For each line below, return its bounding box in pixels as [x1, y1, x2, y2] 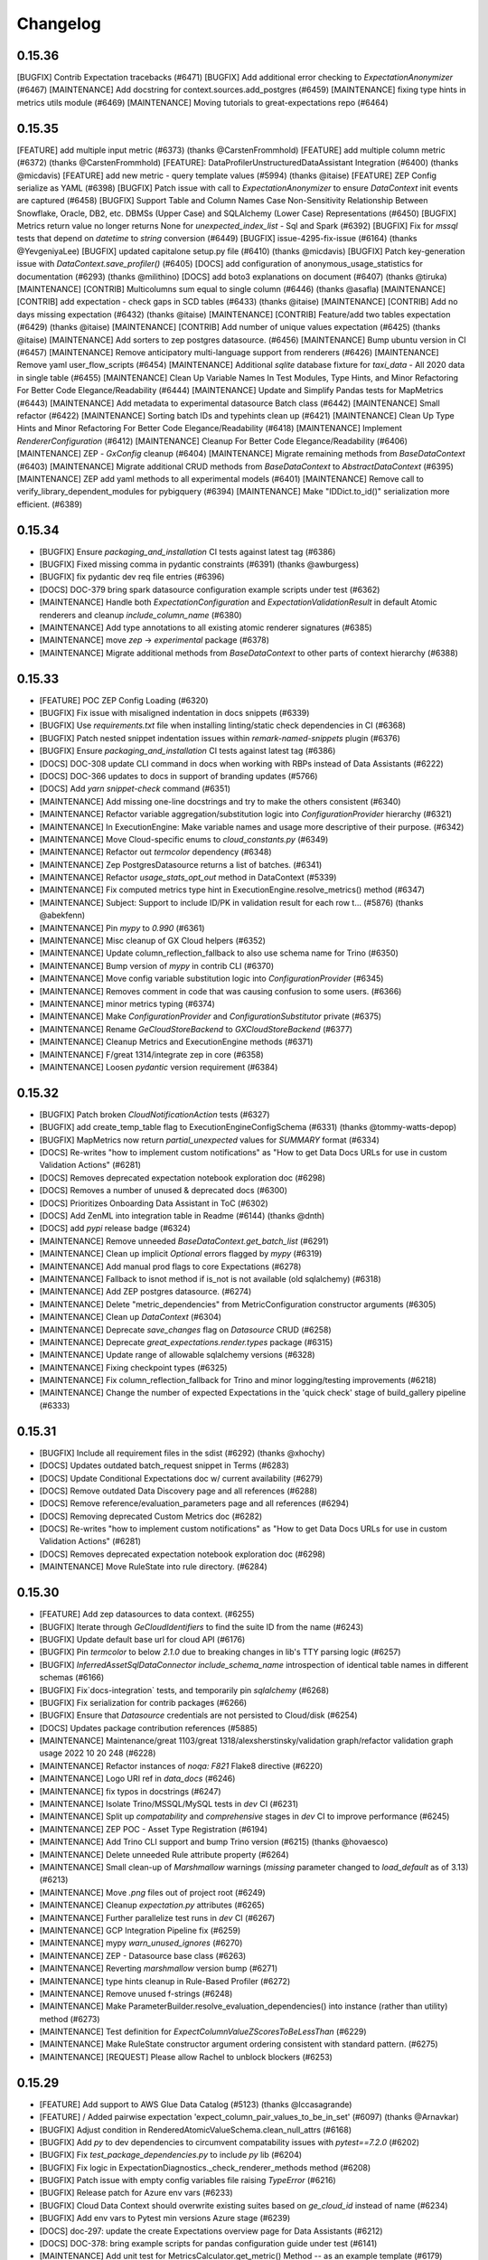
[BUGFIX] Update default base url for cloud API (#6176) [39, 1634, 246, 1644]
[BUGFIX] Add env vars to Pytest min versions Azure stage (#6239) [39, 2213, 291, 2224]
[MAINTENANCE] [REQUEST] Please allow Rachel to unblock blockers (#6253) [39, 2051, 333, 2062]
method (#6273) [39, 2013, 100, 2024]
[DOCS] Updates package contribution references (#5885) [39, 1722, 258, 1733]
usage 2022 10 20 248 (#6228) [39, 1747, 156, 1758]
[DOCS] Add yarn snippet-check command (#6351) [39, 783, 230, 795]
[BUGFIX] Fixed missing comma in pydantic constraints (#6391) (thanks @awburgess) [39, 559, 360, 570]
